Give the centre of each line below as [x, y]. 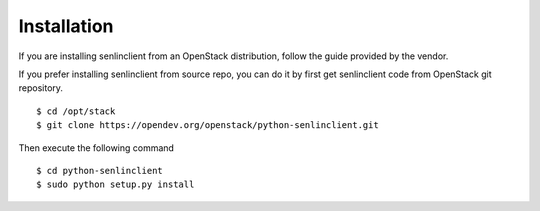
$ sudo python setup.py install [115, 184]
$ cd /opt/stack [76, 111]
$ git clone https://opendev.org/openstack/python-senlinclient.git [207, 125]
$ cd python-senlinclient [100, 170]
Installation [66, 26]
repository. [41, 88]
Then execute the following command [96, 147]
